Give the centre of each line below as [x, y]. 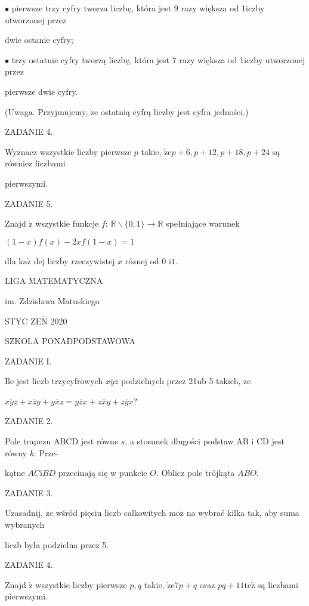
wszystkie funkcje [67, 223]
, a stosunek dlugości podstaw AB [187, 441]
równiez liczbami [35, 163]
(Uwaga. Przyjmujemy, [47, 111]
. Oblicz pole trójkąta [195, 473]
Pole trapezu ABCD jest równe [62, 441]
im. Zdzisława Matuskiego [52, 300]
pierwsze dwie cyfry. [41, 91]
